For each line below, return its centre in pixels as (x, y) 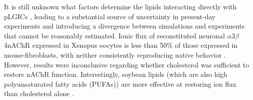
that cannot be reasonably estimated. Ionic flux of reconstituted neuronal (114, 35)
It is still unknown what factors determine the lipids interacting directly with (120, 6)
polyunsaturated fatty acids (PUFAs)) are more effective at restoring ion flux (120, 83)
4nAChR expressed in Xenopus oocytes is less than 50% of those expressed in (121, 45)
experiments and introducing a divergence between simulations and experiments (124, 26)
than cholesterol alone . (39, 93)
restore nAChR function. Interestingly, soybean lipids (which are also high (116, 74)
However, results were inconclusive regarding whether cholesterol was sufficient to (127, 64)
